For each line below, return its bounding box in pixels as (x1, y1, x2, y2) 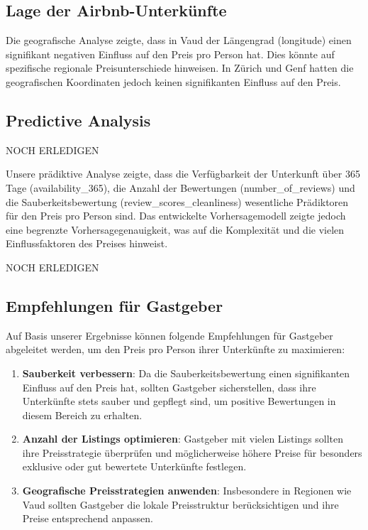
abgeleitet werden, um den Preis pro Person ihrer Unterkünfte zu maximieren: (6, 342, 345, 357)
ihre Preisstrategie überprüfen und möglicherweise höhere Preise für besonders (22, 445, 362, 460)
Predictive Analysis (6, 109, 151, 131)
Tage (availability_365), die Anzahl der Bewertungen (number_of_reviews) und (6, 180, 355, 195)
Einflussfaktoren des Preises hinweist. (6, 236, 168, 251)
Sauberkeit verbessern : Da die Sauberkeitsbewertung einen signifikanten (22, 365, 350, 380)
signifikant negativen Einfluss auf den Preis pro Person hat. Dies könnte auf (6, 46, 335, 61)
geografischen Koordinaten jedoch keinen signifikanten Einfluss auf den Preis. (6, 74, 341, 89)
